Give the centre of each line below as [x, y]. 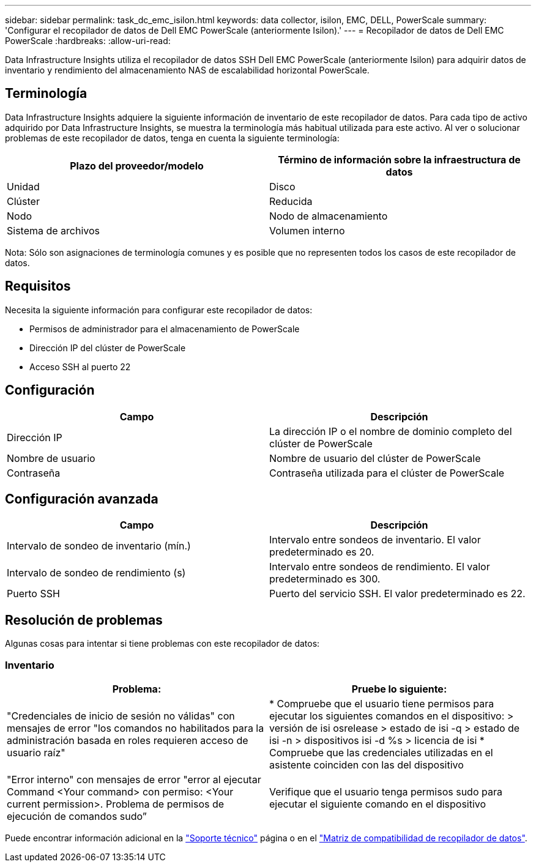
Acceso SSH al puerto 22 [80, 367]
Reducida [291, 201]
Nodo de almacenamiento [329, 216]
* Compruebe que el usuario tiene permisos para [382, 703]
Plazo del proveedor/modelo [137, 166]
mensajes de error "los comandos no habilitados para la [136, 728]
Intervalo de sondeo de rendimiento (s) [96, 573]
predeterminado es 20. [322, 552]
